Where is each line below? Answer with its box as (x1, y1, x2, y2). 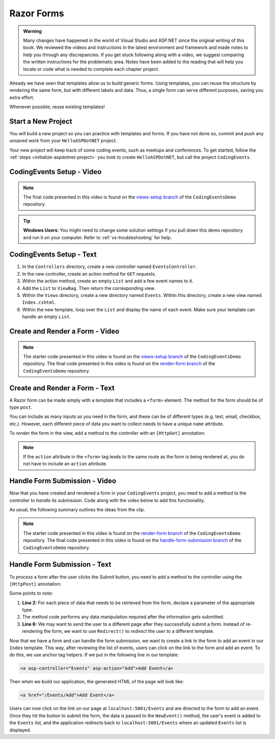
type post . (9, 404, 33, 410)
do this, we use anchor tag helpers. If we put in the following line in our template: (9, 652, 179, 658)
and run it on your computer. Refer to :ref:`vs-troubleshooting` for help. (23, 234, 172, 240)
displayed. (9, 727, 32, 733)
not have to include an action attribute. (23, 461, 107, 467)
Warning (23, 28, 42, 34)
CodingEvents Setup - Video (9, 167, 102, 176)
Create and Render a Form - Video (9, 327, 120, 335)
